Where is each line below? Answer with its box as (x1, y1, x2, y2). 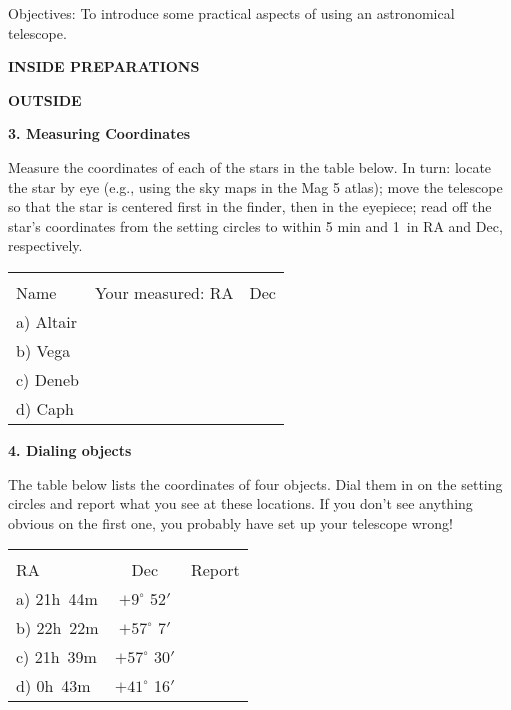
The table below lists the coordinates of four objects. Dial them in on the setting (8, 473, 503, 494)
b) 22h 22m (16, 616, 99, 640)
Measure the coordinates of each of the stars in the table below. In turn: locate (8, 156, 492, 177)
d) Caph (16, 396, 74, 420)
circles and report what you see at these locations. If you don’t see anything (8, 493, 473, 514)
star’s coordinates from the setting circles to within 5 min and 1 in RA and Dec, (8, 215, 503, 236)
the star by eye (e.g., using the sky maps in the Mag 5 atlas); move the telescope (8, 176, 503, 197)
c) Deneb (16, 367, 79, 391)
